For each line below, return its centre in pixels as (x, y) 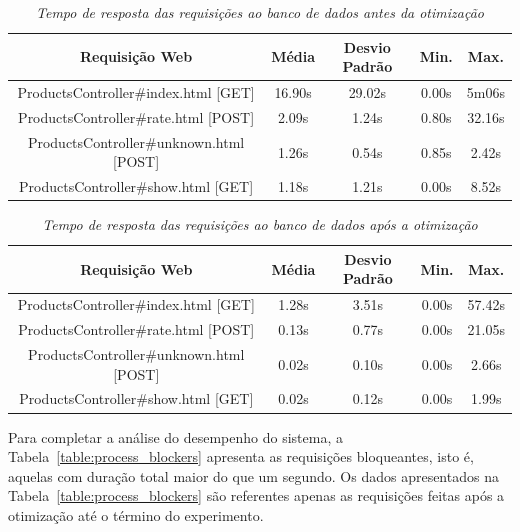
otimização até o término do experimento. (136, 514)
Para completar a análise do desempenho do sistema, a (175, 436)
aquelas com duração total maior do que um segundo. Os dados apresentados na (253, 475)
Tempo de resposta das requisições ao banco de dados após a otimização (260, 224)
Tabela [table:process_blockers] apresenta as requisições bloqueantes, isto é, (241, 456)
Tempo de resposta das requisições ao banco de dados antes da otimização (260, 12)
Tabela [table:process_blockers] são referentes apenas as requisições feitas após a (256, 495)
